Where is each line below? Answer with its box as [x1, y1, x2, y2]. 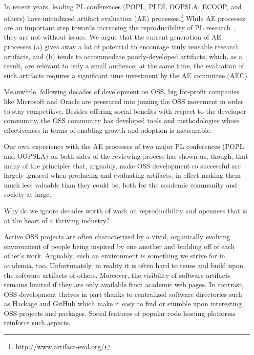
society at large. [4, 189, 51, 199]
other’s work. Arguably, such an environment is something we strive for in [4, 251, 225, 261]
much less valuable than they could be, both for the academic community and [4, 179, 237, 189]
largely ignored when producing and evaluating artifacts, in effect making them [4, 170, 241, 180]
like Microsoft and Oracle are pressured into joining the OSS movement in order [4, 96, 244, 106]
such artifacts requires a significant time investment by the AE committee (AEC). [4, 70, 249, 80]
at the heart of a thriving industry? [4, 215, 110, 225]
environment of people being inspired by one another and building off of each [4, 241, 234, 251]
